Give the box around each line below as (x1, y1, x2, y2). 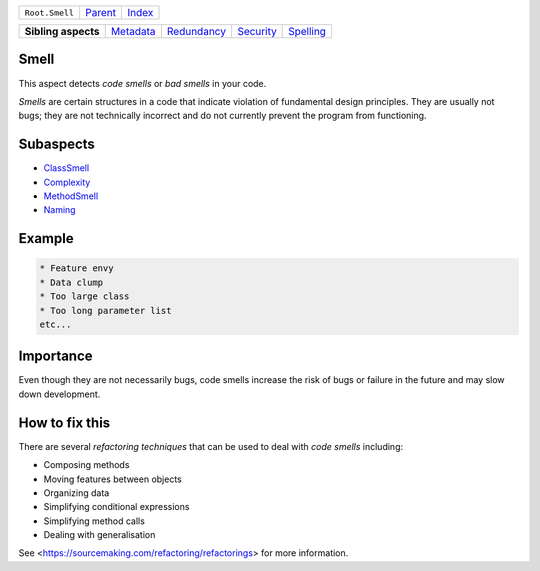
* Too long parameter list (39, 305, 172, 316)
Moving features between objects (43, 473, 182, 485)
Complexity (43, 176, 91, 188)
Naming (43, 204, 76, 216)
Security (236, 25, 277, 38)
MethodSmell (43, 190, 99, 202)
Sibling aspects (24, 25, 100, 38)
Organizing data (43, 486, 110, 499)
